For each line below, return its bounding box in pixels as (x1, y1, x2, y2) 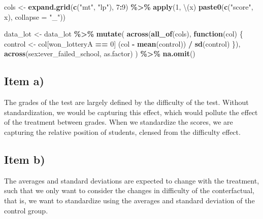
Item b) (4, 151, 45, 167)
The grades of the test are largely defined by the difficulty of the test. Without (4, 97, 249, 107)
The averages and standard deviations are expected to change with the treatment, (4, 175, 259, 186)
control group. (4, 205, 48, 215)
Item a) (4, 73, 44, 89)
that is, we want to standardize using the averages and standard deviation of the (4, 195, 255, 205)
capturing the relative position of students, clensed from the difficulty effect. (4, 126, 241, 137)
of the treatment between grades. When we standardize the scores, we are (4, 117, 233, 127)
